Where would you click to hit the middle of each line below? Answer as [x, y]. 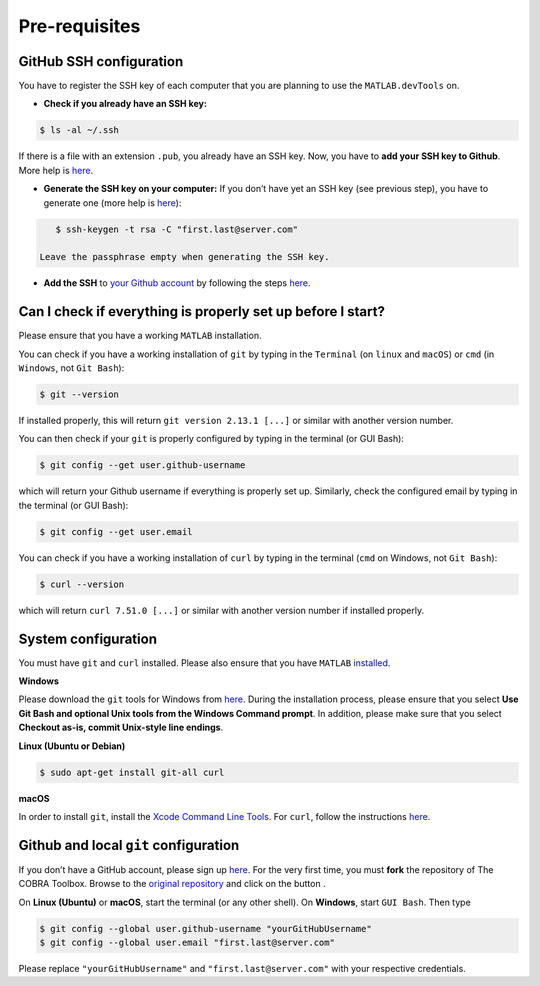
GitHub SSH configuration [101, 61]
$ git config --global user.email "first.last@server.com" [187, 942]
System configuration [87, 638]
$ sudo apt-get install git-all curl [132, 772]
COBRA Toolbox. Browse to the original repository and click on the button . [172, 884]
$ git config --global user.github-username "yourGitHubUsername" [205, 928]
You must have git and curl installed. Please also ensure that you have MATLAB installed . [204, 662]
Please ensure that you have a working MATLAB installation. [140, 336]
